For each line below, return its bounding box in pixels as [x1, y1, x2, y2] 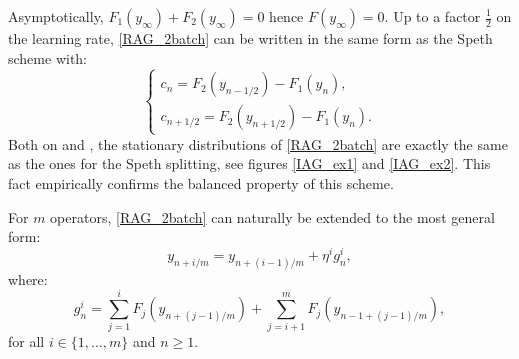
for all [8, 331, 45, 352]
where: [8, 268, 48, 289]
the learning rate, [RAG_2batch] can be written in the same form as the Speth [8, 28, 493, 48]
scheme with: [8, 47, 88, 68]
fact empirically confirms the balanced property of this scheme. [8, 172, 394, 193]
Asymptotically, [8, 6, 104, 26]
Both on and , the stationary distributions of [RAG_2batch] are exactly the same [8, 133, 508, 154]
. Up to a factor [384, 6, 481, 26]
